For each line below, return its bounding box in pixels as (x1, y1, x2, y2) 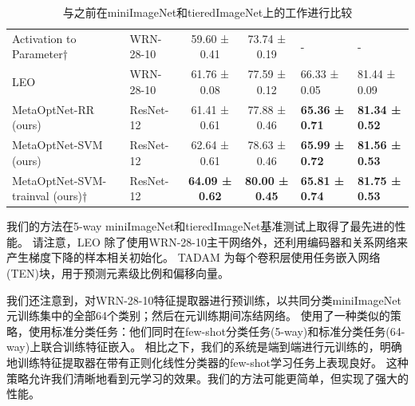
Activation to (12, 30, 77, 46)
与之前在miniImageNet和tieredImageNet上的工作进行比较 (62, 4, 353, 20)
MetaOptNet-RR (12, 101, 95, 117)
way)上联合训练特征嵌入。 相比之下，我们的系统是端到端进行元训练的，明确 (6, 338, 402, 355)
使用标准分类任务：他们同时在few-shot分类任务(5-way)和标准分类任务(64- (28, 322, 405, 339)
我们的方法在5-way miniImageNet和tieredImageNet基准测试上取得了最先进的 (6, 218, 395, 235)
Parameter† (12, 45, 68, 62)
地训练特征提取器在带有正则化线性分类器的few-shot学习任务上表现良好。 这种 (6, 354, 409, 371)
